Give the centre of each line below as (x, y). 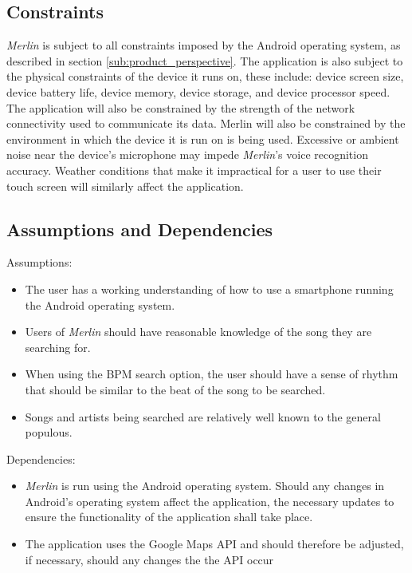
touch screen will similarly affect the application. (125, 186)
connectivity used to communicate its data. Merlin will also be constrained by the (206, 123)
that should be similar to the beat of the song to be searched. (175, 389)
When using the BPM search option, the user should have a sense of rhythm (212, 374)
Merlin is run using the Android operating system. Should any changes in (205, 486)
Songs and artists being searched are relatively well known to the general (203, 416)
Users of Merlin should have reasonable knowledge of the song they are (198, 332)
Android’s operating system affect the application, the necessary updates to (210, 501)
